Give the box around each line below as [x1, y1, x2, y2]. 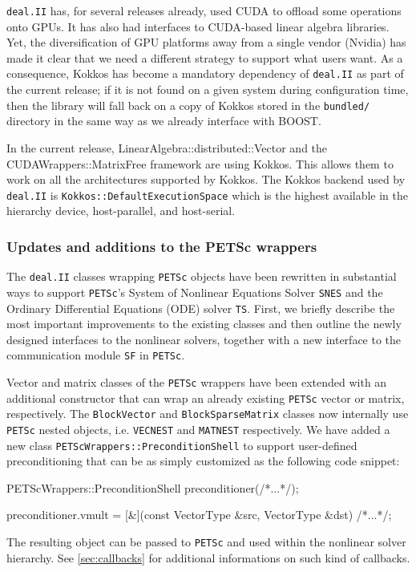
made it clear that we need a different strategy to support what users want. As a [6, 49, 403, 66]
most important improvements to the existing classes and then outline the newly [6, 315, 402, 332]
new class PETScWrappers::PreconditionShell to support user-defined [6, 436, 357, 453]
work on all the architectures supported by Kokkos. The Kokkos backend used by [6, 171, 406, 188]
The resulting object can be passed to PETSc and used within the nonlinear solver [6, 533, 406, 550]
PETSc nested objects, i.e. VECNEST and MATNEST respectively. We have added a [6, 420, 390, 437]
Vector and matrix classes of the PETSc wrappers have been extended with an [6, 374, 387, 390]
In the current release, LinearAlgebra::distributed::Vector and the [6, 139, 328, 156]
